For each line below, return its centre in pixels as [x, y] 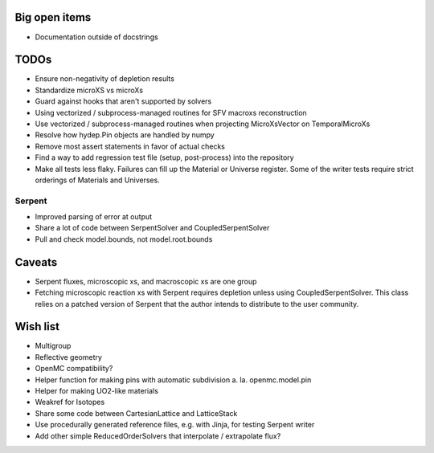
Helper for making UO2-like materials [96, 391]
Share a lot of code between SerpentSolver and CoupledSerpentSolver [152, 228]
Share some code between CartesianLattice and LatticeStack [136, 413]
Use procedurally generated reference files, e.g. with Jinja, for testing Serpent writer [175, 425]
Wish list [37, 326]
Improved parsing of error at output [94, 217]
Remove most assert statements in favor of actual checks [130, 146]
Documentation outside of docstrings [96, 37]
